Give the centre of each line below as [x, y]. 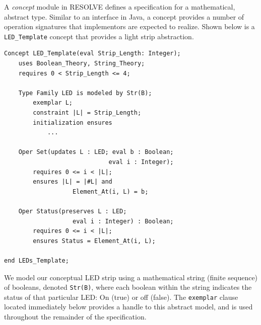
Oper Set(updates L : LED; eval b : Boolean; [96, 152]
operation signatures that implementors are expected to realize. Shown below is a [129, 26]
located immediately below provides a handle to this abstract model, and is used [128, 307]
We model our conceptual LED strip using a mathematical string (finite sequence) [131, 277]
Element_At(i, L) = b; [111, 191]
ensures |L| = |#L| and [73, 182]
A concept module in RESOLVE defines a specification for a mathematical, [120, 7]
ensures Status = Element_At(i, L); [94, 241]
